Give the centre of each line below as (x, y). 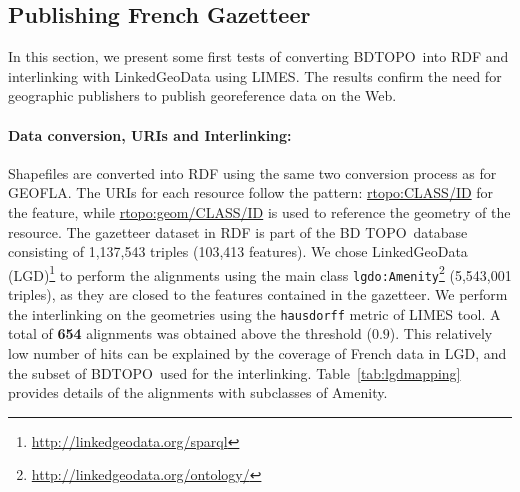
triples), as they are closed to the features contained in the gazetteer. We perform (258, 294)
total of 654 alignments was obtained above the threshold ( (190, 333)
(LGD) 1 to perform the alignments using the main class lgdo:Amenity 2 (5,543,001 (260, 273)
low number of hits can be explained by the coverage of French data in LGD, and (257, 352)
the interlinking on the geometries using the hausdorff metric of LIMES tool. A (254, 313)
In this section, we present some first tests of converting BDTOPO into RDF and (258, 56)
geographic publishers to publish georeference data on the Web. (202, 95)
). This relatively (441, 333)
